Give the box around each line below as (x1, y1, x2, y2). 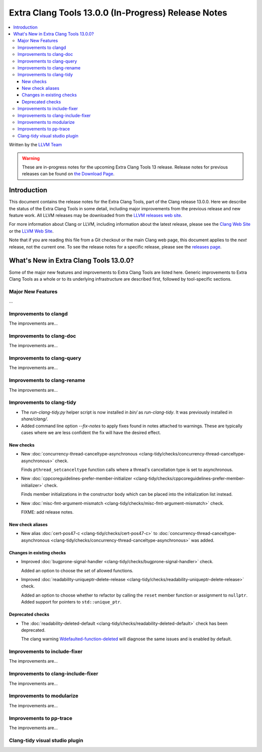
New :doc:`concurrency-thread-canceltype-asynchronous (21, 451, 138, 457)
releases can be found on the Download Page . (22, 171, 115, 177)
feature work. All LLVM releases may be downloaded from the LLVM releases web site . (9, 213, 182, 218)
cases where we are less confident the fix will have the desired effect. (21, 430, 161, 435)
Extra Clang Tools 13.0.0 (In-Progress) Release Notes (9, 7, 228, 18)
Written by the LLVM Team (9, 142, 63, 148)
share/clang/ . (21, 416, 49, 422)
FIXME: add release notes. (21, 509, 74, 515)
